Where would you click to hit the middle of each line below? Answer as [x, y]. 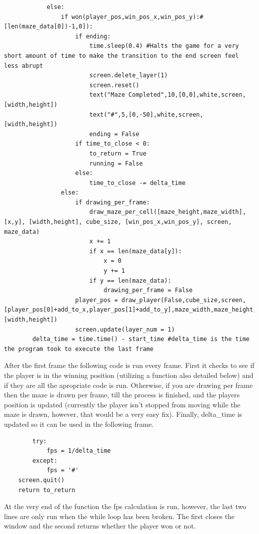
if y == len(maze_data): [130, 280]
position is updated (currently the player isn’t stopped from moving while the [122, 404]
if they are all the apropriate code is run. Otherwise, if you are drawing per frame [129, 385]
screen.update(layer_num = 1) [125, 329]
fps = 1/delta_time [79, 451]
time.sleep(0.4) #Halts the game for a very [164, 46]
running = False [116, 163]
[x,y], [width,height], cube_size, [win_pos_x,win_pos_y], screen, [118, 222]
